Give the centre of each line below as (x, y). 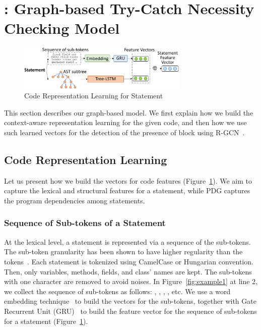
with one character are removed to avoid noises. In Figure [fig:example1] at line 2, (131, 281)
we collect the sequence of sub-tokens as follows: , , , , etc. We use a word (117, 291)
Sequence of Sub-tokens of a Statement (85, 223)
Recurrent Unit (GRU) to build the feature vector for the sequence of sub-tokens (130, 311)
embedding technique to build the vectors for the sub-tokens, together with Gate (130, 301)
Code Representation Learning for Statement (94, 96)
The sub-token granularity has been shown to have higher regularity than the (123, 252)
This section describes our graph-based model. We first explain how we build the (129, 112)
